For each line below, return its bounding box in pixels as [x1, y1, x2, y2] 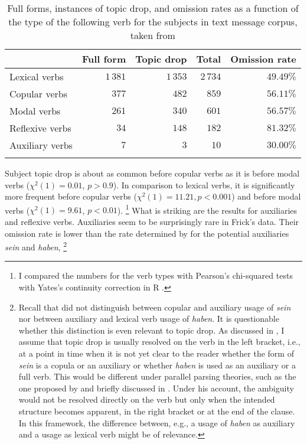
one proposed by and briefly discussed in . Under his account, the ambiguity [18, 381, 294, 394]
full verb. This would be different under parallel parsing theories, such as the [18, 370, 296, 383]
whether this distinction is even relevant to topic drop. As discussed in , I [18, 324, 285, 336]
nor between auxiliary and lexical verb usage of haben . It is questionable [18, 312, 279, 325]
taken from [130, 28, 175, 42]
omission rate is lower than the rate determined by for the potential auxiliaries [5, 227, 289, 239]
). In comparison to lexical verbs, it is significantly [113, 178, 295, 191]
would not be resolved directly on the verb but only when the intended [18, 393, 275, 406]
